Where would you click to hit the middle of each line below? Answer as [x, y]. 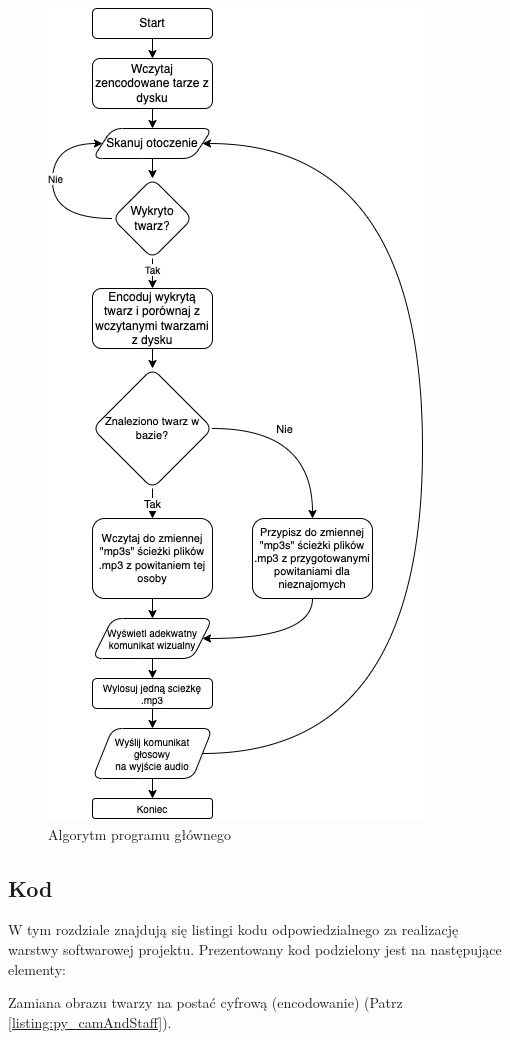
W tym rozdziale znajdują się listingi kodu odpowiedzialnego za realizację [233, 929]
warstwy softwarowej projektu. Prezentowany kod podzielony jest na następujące [255, 948]
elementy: [37, 968]
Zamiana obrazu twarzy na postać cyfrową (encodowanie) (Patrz [205, 1002]
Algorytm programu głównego [139, 833]
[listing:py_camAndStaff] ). [90, 1021]
